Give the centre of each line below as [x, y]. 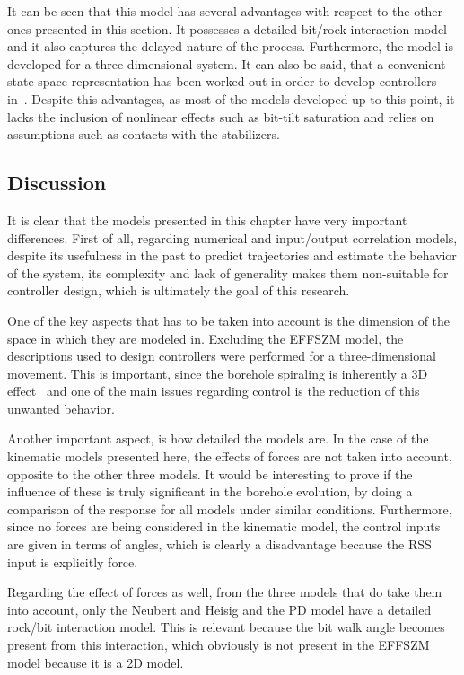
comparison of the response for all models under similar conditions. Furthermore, [230, 508]
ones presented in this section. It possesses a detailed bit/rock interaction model [227, 28]
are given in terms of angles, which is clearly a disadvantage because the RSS [219, 544]
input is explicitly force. [73, 561]
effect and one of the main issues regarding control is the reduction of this [214, 391]
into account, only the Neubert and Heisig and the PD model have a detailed [219, 609]
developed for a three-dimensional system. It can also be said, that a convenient [227, 63]
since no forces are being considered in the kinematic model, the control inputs [224, 526]
